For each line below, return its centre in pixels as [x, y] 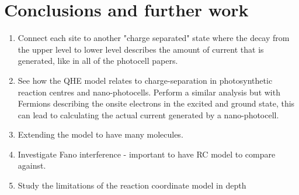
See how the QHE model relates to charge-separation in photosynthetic [145, 80]
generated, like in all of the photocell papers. [98, 61]
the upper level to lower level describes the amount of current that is [141, 49]
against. [32, 165]
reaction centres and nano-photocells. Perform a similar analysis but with [149, 92]
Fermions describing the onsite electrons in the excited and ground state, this [156, 103]
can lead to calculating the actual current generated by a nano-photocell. [148, 114]
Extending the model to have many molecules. [100, 134]
